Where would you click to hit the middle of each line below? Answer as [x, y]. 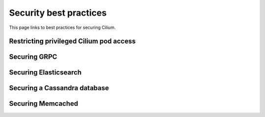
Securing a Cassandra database [59, 88]
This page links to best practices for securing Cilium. [62, 27]
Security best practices [58, 13]
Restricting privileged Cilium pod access [72, 41]
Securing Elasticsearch [45, 73]
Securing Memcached [44, 104]
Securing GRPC [33, 57]
